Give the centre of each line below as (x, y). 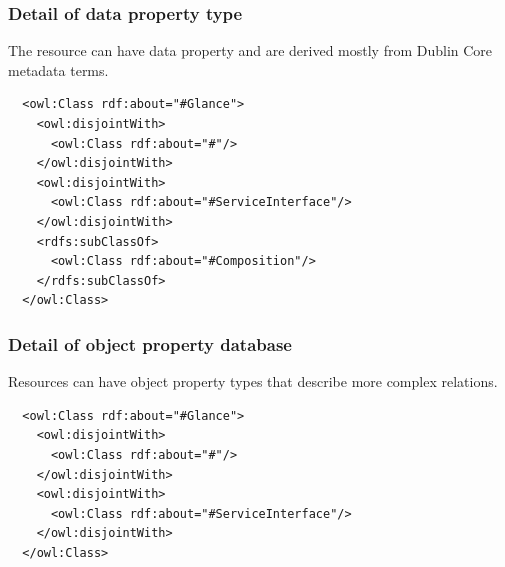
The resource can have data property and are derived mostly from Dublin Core (250, 50)
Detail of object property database (150, 343)
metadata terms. (58, 69)
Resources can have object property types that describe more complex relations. (253, 381)
